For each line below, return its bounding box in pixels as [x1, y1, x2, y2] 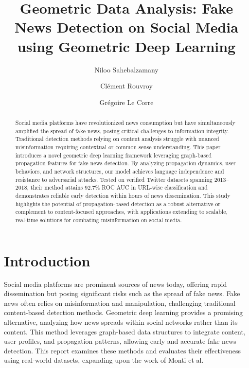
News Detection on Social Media [15, 17, 238, 37]
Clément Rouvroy [100, 81, 153, 91]
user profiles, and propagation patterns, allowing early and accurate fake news [4, 336, 236, 346]
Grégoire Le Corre [99, 97, 154, 107]
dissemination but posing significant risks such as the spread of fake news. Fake [4, 288, 240, 298]
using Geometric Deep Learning [17, 36, 236, 56]
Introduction [4, 250, 90, 270]
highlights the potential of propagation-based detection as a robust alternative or [15, 199, 221, 208]
